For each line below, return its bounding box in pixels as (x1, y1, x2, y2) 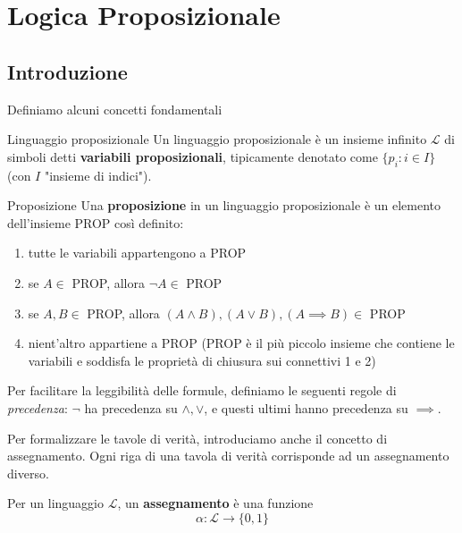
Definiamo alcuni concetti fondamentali (7, 99, 223, 118)
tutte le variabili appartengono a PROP (28, 243, 247, 262)
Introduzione (7, 57, 128, 85)
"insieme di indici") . (44, 165, 152, 184)
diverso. (7, 463, 49, 482)
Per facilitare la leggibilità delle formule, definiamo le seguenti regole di (7, 381, 397, 400)
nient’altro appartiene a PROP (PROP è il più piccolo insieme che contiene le (28, 334, 455, 352)
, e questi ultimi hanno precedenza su (204, 398, 408, 417)
